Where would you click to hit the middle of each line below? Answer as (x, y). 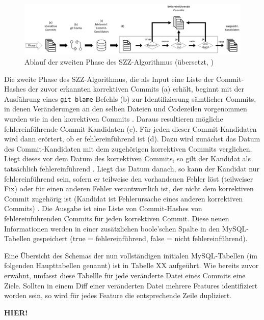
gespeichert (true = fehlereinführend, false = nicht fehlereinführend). (140, 238)
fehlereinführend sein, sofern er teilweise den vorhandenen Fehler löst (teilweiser (129, 178)
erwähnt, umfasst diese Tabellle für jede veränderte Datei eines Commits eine (125, 275)
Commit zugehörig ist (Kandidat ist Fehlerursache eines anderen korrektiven (124, 198)
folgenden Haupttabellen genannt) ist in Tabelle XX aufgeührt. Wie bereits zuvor (131, 265)
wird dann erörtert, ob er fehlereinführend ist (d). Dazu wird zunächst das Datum (132, 139)
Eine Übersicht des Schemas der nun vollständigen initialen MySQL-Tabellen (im (131, 255)
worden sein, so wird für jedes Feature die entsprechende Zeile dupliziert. (118, 295)
